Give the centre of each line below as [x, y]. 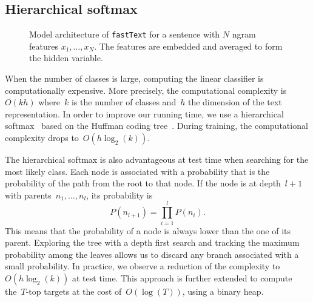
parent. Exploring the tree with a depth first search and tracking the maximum [152, 242]
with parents [28, 195]
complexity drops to [42, 138]
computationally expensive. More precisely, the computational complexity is [146, 90]
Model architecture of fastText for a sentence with [125, 34]
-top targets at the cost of [74, 291]
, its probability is [119, 195]
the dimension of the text [235, 102]
